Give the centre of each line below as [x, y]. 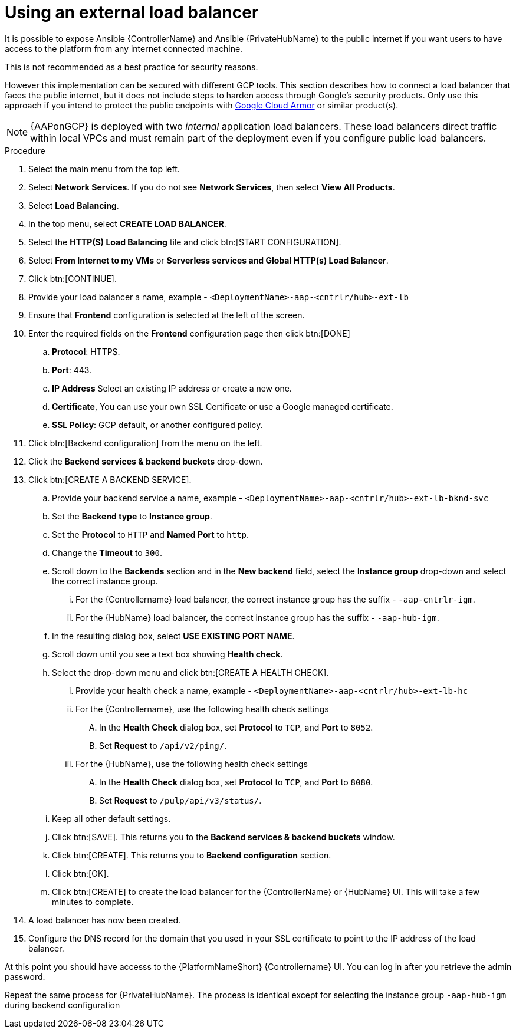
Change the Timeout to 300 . [107, 552]
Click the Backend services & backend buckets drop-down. [146, 461]
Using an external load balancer [132, 12]
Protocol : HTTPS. [86, 351]
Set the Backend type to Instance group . [132, 516]
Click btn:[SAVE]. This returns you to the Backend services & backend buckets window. [224, 837]
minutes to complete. [93, 902]
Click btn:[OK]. [80, 873]
